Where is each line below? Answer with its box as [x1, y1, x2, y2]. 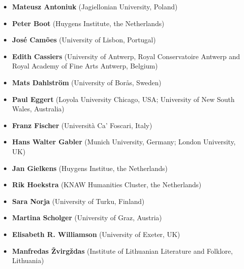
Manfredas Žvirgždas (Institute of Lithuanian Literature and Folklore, [12, 245, 233, 256]
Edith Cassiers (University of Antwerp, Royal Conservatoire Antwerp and [12, 51, 240, 61]
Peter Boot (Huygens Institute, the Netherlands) [12, 18, 164, 28]
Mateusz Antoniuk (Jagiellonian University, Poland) [12, 1, 178, 11]
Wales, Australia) [12, 103, 64, 114]
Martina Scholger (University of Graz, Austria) [12, 212, 162, 223]
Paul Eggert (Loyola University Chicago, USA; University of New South [12, 94, 235, 104]
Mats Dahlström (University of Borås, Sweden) [12, 77, 162, 87]
